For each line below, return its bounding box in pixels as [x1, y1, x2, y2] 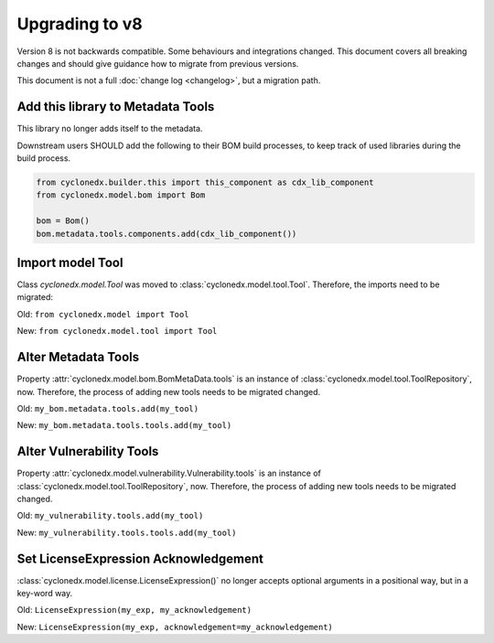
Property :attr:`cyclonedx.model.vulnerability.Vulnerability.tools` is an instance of [16, 467, 322, 479]
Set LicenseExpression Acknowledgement [16, 551, 264, 566]
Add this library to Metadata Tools [16, 99, 215, 114]
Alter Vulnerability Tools [16, 444, 159, 459]
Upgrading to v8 [16, 14, 143, 34]
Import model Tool [16, 254, 123, 270]
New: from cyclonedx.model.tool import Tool [16, 326, 218, 337]
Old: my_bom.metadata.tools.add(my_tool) [16, 402, 199, 413]
